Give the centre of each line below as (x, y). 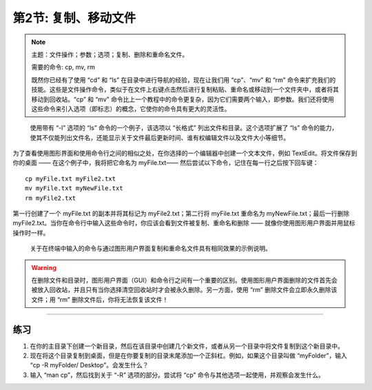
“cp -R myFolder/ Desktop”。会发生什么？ (89, 365)
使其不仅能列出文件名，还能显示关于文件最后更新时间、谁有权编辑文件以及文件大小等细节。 (159, 137)
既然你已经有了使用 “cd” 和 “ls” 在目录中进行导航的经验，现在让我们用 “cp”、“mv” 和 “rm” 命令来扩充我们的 (184, 80)
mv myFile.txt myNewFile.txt (74, 188)
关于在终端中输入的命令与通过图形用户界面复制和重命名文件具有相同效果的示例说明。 (151, 249)
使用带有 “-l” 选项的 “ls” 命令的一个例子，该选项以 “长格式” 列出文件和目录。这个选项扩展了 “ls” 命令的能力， (184, 128)
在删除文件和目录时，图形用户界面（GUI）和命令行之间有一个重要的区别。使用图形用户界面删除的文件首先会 (184, 280)
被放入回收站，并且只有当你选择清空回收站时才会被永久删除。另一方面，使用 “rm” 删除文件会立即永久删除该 (184, 290)
